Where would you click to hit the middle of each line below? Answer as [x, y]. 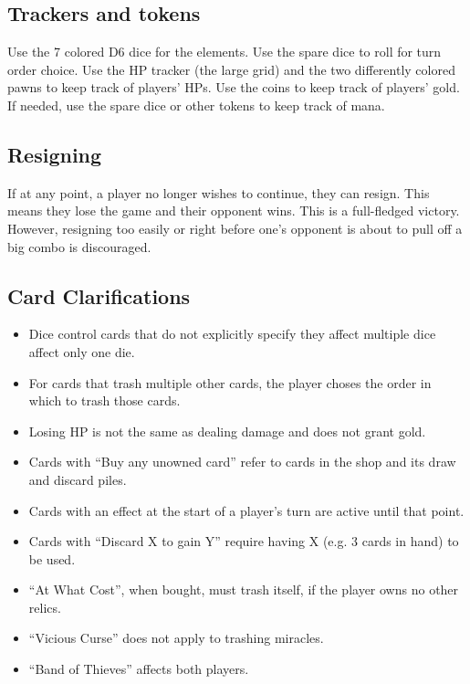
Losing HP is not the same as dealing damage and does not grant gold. [227, 431]
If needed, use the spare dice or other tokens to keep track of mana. [196, 105]
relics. [45, 607]
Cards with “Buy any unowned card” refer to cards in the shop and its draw [242, 462]
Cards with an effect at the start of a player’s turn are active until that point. [246, 510]
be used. [52, 558]
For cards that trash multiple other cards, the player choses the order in [230, 382]
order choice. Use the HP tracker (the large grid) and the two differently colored [231, 69]
